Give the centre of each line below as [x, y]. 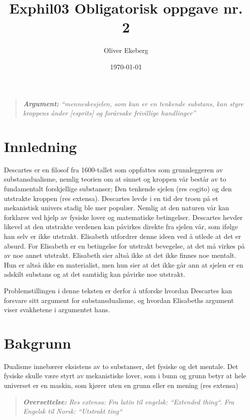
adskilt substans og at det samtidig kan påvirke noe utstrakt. [95, 274]
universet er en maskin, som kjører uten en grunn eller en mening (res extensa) [121, 385]
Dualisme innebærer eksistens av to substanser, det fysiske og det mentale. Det [121, 366]
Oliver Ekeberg [126, 50]
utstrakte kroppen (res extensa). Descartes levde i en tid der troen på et [111, 198]
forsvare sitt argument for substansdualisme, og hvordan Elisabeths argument [119, 300]
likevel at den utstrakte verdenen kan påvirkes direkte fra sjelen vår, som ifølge [121, 227]
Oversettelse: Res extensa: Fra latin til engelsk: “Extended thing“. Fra [129, 401]
